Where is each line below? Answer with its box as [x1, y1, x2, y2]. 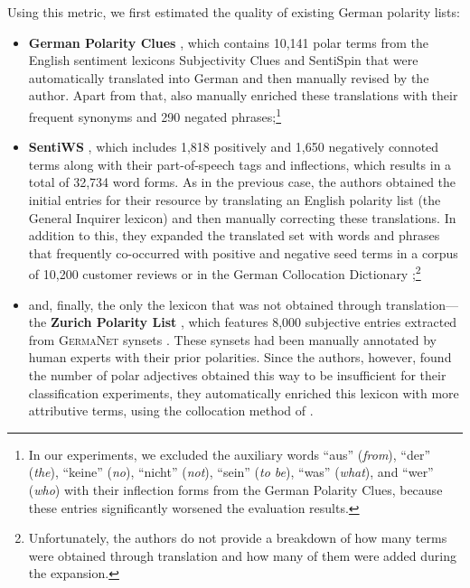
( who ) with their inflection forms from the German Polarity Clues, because [28, 480, 443, 499]
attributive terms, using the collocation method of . [28, 401, 314, 420]
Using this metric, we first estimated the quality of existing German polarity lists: [7, 3, 460, 21]
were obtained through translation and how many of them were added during [28, 546, 456, 565]
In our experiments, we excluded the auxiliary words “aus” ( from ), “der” [28, 444, 431, 463]
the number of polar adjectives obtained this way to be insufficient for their [28, 366, 446, 384]
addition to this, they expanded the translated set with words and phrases [28, 226, 440, 245]
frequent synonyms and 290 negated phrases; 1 [28, 104, 282, 126]
